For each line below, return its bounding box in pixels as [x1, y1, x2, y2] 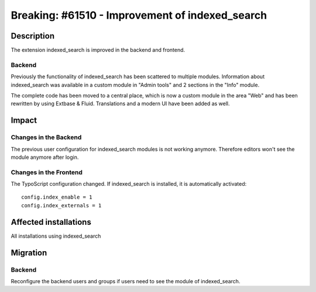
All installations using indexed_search [11, 232, 101, 239]
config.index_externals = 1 [21, 202, 102, 208]
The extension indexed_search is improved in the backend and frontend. [11, 47, 186, 54]
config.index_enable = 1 [21, 194, 92, 201]
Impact [11, 116, 37, 126]
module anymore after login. [11, 154, 79, 161]
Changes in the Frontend [11, 168, 83, 176]
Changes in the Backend [11, 133, 82, 141]
